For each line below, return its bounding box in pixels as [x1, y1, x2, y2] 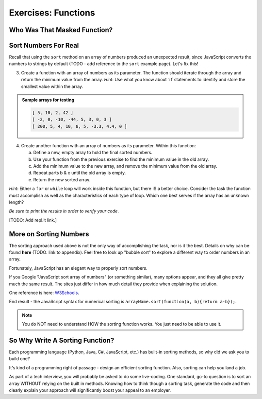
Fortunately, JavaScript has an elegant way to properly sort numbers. [9, 265, 147, 271]
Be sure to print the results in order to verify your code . [9, 208, 119, 214]
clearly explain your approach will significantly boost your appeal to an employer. [9, 387, 171, 393]
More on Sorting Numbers [9, 230, 89, 238]
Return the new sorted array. [33, 176, 91, 182]
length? [9, 199, 24, 205]
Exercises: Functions [9, 7, 96, 18]
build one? [9, 356, 30, 362]
